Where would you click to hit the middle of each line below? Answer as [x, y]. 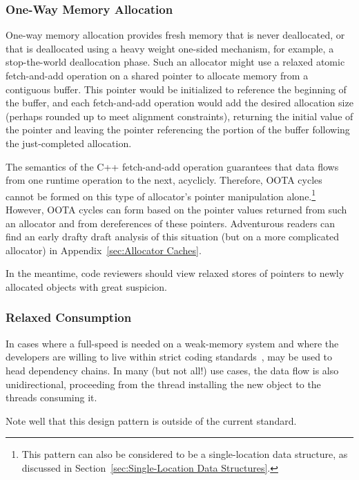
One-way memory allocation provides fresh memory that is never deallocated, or [175, 35]
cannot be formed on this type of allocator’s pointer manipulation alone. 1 [161, 195]
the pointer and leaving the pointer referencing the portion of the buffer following [178, 129]
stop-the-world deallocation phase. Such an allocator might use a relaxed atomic [175, 62]
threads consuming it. [51, 397]
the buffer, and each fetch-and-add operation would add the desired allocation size [179, 103]
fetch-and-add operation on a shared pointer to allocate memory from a [157, 75]
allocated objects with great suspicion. [86, 286]
